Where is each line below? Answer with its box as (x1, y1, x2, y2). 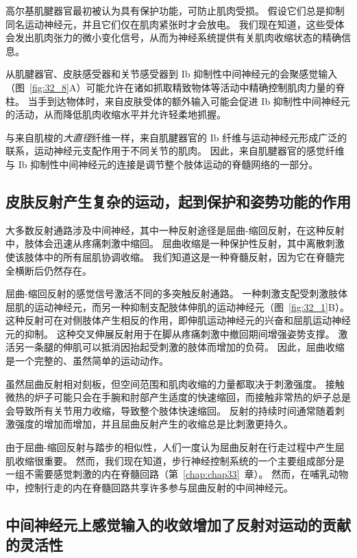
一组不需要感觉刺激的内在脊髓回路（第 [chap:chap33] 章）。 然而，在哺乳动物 (5, 467, 349, 481)
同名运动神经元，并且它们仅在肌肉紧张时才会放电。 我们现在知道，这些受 (5, 16, 335, 31)
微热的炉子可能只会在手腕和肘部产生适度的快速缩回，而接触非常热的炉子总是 (5, 390, 351, 404)
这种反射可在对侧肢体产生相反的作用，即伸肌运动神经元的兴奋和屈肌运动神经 (5, 313, 351, 327)
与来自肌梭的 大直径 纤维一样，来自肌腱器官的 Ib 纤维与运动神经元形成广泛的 (5, 130, 347, 144)
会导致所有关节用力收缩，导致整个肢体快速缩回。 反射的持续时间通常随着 (5, 403, 335, 417)
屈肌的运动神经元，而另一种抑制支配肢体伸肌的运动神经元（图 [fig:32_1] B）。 (5, 299, 349, 314)
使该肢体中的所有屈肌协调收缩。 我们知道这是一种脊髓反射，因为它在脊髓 (5, 249, 335, 264)
